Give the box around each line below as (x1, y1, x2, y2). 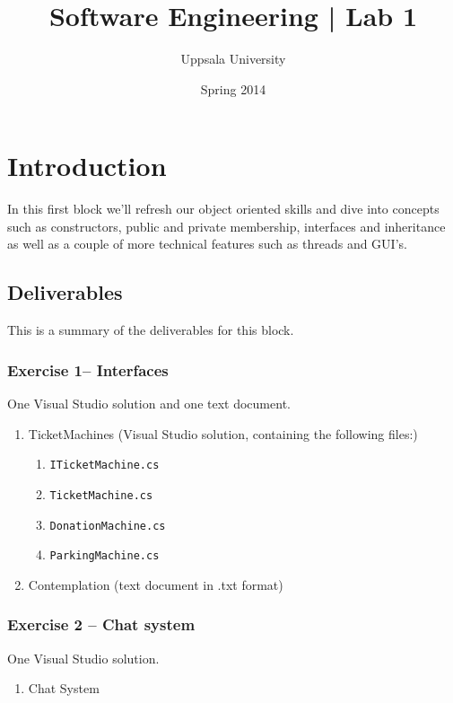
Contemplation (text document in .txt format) (28, 575, 283, 593)
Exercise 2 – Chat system (7, 613, 196, 636)
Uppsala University (180, 49, 286, 68)
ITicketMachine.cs (49, 459, 160, 472)
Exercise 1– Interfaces (7, 358, 169, 381)
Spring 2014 (200, 79, 266, 98)
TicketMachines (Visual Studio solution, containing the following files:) (28, 424, 418, 443)
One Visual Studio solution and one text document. (7, 394, 291, 413)
